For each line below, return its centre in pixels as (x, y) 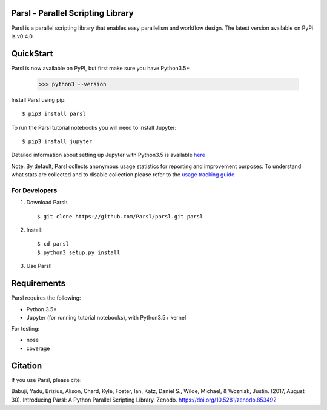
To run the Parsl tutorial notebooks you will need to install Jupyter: (94, 127)
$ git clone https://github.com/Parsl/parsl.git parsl (120, 216)
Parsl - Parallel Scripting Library (73, 13)
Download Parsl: (47, 203)
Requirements (38, 284)
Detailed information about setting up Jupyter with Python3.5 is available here (108, 155)
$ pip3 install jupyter (57, 141)
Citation (27, 365)
